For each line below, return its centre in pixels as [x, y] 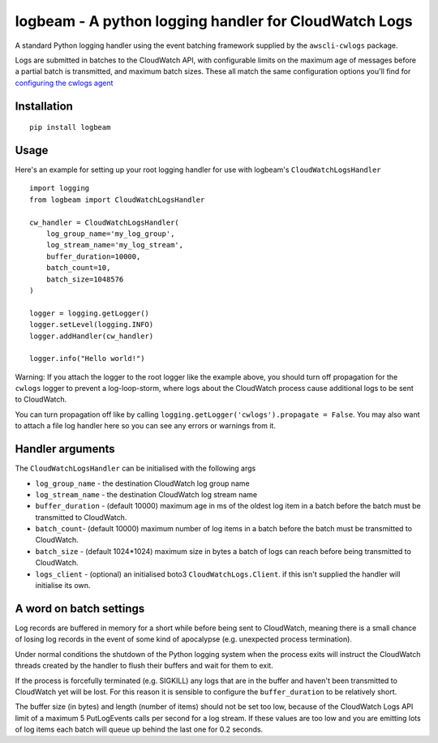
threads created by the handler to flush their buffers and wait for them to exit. [144, 666]
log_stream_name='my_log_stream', [115, 245]
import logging [60, 188]
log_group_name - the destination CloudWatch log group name [143, 483]
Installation [44, 106]
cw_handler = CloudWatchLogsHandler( [105, 222]
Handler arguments [65, 449]
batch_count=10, [78, 268]
